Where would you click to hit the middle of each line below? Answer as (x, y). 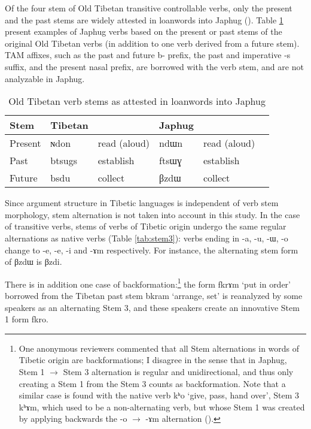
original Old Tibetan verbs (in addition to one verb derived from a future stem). (152, 43)
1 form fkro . (27, 319)
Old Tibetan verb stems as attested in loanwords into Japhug (137, 101)
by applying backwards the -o (73, 419)
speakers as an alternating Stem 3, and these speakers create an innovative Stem (152, 307)
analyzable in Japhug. (45, 78)
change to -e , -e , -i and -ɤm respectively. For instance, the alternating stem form (152, 250)
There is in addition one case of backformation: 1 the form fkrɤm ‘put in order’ (148, 283)
